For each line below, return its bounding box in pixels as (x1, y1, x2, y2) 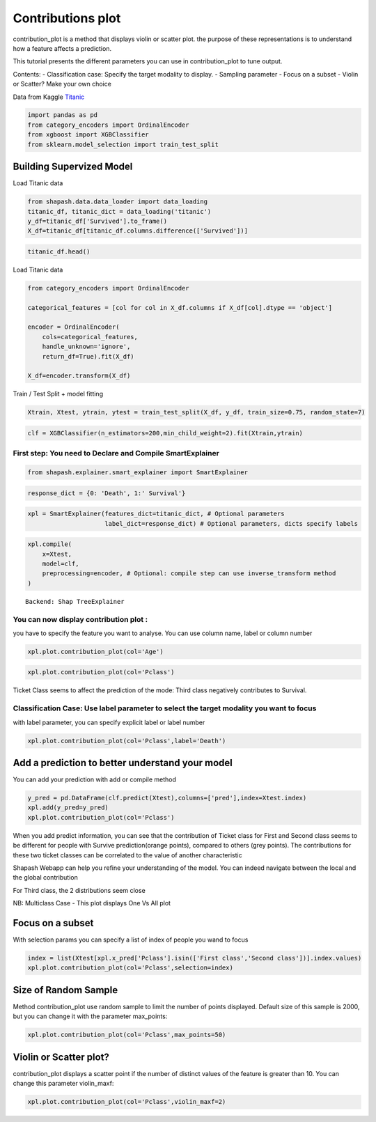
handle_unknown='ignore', (42, 343, 131, 351)
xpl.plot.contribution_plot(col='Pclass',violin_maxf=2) (27, 1098, 226, 1106)
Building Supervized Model (13, 161, 133, 173)
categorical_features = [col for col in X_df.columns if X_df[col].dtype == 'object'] (27, 304, 333, 311)
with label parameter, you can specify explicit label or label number (13, 718, 205, 726)
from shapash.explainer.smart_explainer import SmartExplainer (27, 469, 249, 476)
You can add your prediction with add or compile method (13, 775, 177, 784)
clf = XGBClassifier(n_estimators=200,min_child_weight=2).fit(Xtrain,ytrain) (27, 429, 303, 437)
